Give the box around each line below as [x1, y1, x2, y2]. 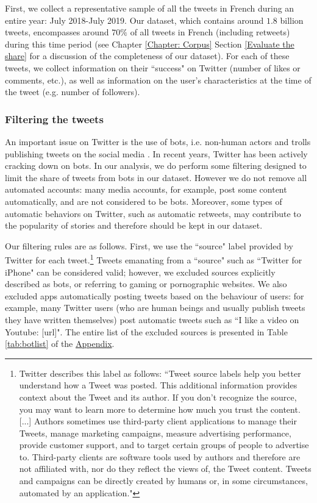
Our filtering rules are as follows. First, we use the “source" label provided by [5, 239, 293, 252]
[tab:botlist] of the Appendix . [5, 337, 115, 350]
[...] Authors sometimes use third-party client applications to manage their [19, 415, 297, 427]
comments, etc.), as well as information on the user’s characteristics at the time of [5, 73, 312, 86]
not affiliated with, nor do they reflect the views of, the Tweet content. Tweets [19, 462, 312, 475]
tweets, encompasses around [5, 26, 109, 38]
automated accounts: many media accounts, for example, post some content [5, 183, 287, 196]
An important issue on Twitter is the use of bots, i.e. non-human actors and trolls [5, 135, 311, 148]
